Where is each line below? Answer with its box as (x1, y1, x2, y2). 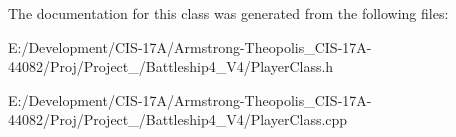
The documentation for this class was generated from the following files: (8, 3, 449, 23)
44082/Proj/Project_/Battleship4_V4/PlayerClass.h (8, 56, 334, 77)
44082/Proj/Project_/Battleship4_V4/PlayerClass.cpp (8, 109, 348, 130)
